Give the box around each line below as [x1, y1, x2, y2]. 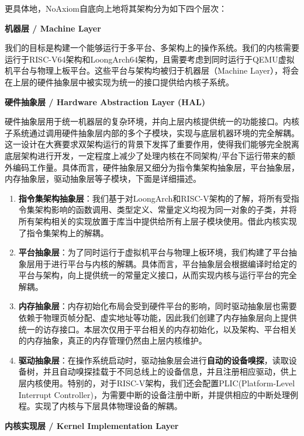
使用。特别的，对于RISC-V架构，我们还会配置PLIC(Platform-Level [43, 377, 295, 389]
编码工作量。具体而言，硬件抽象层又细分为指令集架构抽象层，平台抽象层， [12, 161, 299, 173]
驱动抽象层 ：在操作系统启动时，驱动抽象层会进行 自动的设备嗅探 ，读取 [18, 354, 289, 366]
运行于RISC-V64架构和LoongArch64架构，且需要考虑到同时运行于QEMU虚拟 [5, 53, 295, 65]
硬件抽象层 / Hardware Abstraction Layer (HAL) [5, 95, 206, 108]
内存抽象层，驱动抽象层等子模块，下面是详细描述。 [5, 172, 201, 185]
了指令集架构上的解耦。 [18, 226, 109, 238]
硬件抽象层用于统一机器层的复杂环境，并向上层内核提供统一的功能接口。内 [5, 115, 291, 127]
